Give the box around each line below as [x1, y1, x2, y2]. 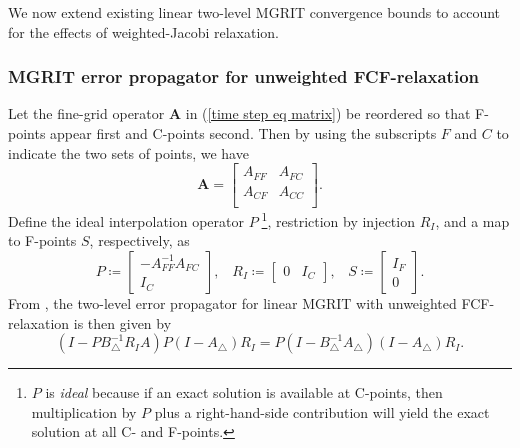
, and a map [435, 210, 510, 231]
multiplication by [31, 401, 137, 422]
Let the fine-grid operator [8, 103, 165, 124]
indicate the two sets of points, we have [8, 142, 249, 163]
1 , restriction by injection [261, 208, 415, 231]
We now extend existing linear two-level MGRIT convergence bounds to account [8, 2, 501, 22]
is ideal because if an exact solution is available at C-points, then [45, 382, 443, 403]
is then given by [73, 312, 172, 333]
